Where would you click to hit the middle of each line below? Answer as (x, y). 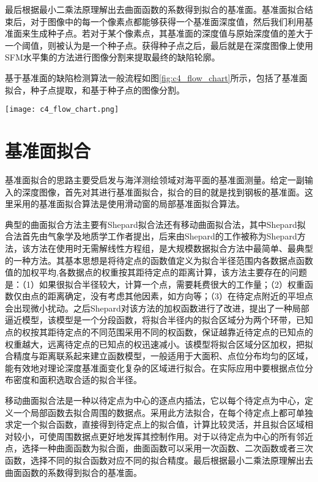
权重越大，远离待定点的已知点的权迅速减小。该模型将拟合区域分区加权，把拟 (159, 344)
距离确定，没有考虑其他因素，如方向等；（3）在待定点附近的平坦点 (180, 296)
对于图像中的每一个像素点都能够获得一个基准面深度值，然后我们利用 (167, 21)
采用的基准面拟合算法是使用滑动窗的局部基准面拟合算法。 (129, 204)
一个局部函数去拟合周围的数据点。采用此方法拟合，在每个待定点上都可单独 (163, 412)
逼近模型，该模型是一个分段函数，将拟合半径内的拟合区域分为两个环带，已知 (159, 320)
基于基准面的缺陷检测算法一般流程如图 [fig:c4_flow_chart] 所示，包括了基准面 (156, 77)
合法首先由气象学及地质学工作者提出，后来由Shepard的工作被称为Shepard (151, 236)
